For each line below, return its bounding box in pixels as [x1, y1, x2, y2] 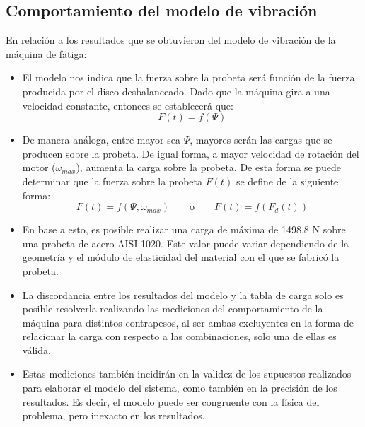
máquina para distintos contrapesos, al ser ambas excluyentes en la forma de [22, 315, 354, 329]
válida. [22, 342, 51, 357]
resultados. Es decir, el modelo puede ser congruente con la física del [22, 394, 320, 409]
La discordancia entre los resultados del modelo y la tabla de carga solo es [22, 287, 344, 302]
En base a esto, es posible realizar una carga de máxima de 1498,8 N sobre [22, 222, 346, 237]
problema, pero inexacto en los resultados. [22, 408, 205, 423]
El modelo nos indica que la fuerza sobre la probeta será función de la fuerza [22, 70, 355, 85]
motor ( [22, 160, 56, 175]
